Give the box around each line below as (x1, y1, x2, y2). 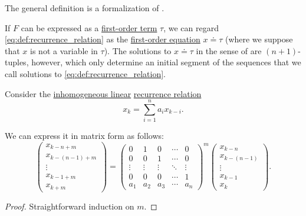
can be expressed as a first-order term (21, 21, 157, 34)
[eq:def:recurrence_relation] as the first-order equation (5, 33, 200, 45)
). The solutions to (104, 44, 172, 57)
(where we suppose (225, 33, 293, 45)
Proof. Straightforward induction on (5, 200, 134, 212)
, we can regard (163, 21, 219, 34)
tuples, (5, 56, 29, 68)
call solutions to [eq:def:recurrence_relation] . (5, 67, 166, 79)
